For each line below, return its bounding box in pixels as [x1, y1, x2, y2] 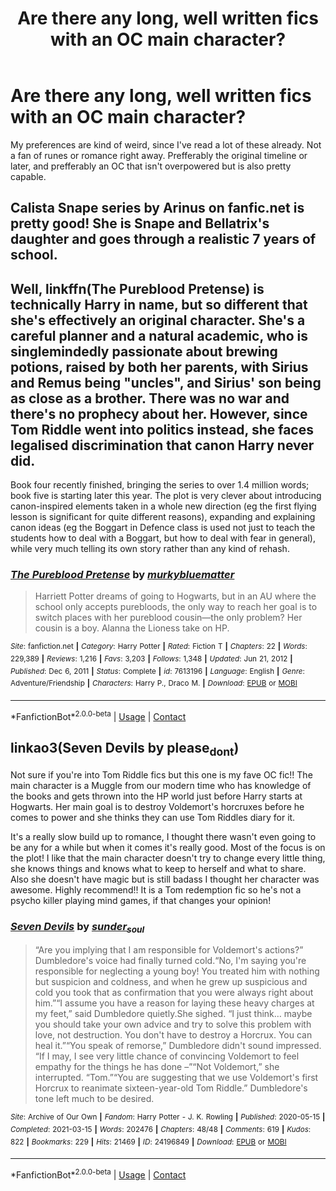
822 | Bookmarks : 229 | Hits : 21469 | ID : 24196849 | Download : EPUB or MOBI [10, 1137, 287, 1147]
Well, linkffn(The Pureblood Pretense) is [10, 280, 265, 297]
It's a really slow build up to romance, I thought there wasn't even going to [10, 830, 317, 842]
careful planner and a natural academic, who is [10, 327, 308, 344]
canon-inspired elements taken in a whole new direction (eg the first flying [10, 500, 317, 512]
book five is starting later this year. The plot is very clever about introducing [10, 490, 322, 502]
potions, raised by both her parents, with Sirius [10, 358, 309, 376]
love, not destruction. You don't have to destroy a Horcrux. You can [34, 1029, 313, 1041]
